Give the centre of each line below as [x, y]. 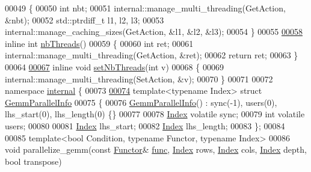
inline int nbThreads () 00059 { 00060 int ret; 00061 [99, 43]
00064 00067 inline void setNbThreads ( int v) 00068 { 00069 [114, 66]
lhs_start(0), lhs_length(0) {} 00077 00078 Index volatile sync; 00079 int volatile [155, 114]
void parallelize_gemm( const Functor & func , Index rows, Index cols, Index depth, [156, 149]
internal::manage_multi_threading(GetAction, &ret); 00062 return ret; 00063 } [152, 55]
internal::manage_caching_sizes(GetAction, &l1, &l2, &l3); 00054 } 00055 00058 [154, 32]
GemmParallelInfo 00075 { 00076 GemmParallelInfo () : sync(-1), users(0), [141, 102]
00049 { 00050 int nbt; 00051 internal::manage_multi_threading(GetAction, [145, 8]
